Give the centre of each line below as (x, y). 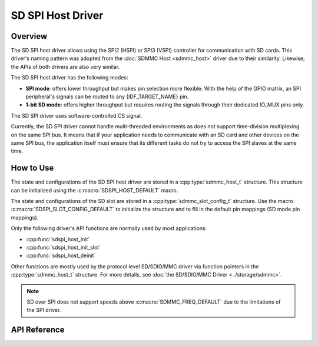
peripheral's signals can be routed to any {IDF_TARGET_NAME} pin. (107, 97)
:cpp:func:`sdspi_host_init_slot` (63, 247)
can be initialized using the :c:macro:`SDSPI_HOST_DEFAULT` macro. (95, 190)
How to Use (32, 168)
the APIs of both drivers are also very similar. (65, 66)
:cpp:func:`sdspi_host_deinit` (61, 255)
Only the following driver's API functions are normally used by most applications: (109, 228)
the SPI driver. (44, 310)
